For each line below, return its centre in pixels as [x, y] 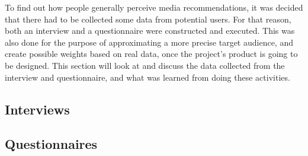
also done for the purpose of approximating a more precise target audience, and [149, 42]
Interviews [37, 109]
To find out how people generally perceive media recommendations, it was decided [154, 7]
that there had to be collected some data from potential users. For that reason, [148, 19]
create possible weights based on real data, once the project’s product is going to [151, 54]
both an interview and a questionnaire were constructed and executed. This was [150, 31]
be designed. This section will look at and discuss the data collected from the [145, 65]
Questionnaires [51, 144]
